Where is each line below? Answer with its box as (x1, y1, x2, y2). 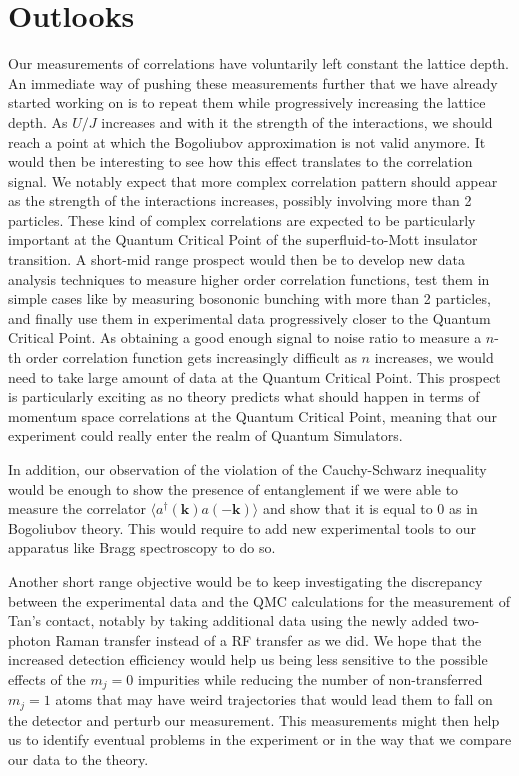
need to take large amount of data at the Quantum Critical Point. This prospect (8, 366, 501, 387)
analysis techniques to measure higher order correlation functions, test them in (8, 268, 490, 289)
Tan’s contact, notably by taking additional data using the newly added (8, 610, 449, 631)
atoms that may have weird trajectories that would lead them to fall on (55, 689, 493, 710)
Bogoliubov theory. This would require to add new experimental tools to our (8, 517, 477, 538)
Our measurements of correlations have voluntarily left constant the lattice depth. (8, 53, 510, 74)
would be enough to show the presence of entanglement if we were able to (8, 478, 459, 499)
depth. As (8, 111, 68, 132)
